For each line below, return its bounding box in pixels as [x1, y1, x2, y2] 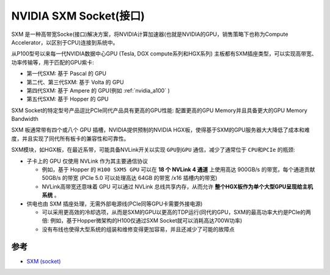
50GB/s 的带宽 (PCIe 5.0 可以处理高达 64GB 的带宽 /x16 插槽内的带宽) [42, 174, 218, 182]
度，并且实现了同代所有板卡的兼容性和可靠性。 [11, 135, 130, 142]
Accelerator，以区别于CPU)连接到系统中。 [11, 38, 119, 46]
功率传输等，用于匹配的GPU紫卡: [11, 59, 94, 66]
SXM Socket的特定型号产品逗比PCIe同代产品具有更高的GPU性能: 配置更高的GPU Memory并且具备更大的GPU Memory [11, 107, 308, 114]
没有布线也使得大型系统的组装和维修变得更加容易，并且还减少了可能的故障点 [42, 226, 235, 233]
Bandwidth [11, 115, 39, 123]
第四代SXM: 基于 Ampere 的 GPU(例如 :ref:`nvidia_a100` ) [26, 87, 170, 94]
